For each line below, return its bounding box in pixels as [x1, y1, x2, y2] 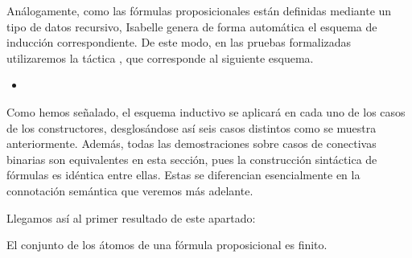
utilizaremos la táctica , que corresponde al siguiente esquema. [6, 49, 314, 66]
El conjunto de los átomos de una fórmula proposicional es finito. [6, 236, 328, 253]
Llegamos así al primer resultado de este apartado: [6, 209, 256, 226]
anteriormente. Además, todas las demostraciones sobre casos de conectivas [6, 135, 377, 152]
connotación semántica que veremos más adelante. [6, 182, 253, 199]
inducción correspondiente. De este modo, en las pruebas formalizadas [6, 34, 352, 51]
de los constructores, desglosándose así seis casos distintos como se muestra [6, 119, 377, 136]
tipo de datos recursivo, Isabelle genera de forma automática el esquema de [6, 18, 377, 35]
